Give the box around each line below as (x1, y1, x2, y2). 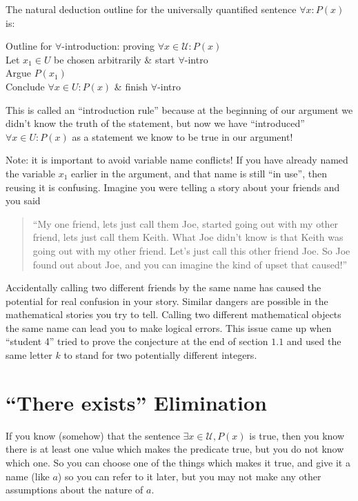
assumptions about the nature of (6, 482, 143, 497)
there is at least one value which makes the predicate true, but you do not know (6, 442, 344, 456)
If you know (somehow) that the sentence (6, 428, 180, 442)
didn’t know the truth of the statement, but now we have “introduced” (6, 116, 305, 130)
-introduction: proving (61, 39, 155, 53)
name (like (6, 469, 50, 483)
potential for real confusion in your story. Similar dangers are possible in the (6, 293, 328, 308)
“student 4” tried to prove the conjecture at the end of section (6, 334, 268, 348)
